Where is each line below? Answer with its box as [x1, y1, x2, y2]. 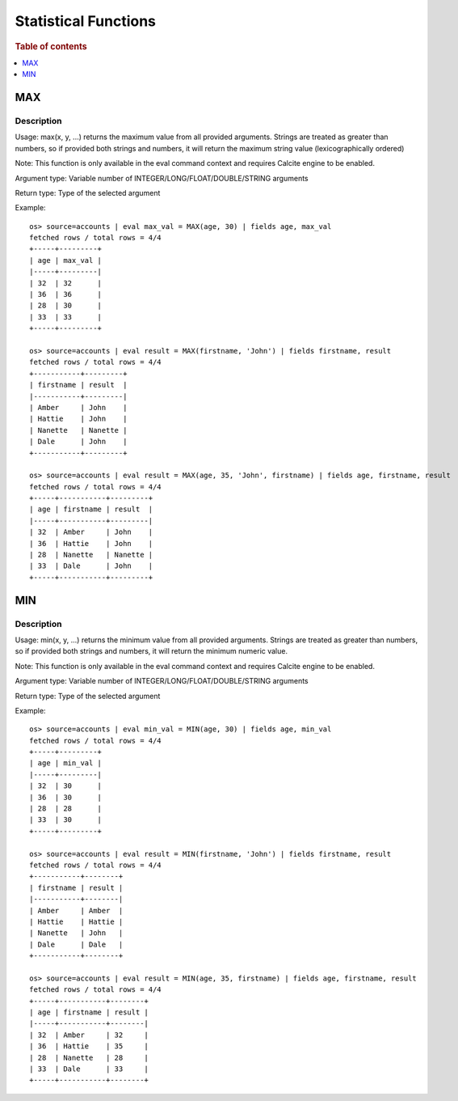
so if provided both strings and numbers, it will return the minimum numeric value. [15, 646, 288, 656]
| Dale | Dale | [29, 939, 124, 949]
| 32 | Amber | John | [29, 527, 153, 537]
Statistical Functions [15, 12, 157, 30]
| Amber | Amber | [29, 906, 124, 915]
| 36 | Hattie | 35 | [29, 1042, 149, 1051]
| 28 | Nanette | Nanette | [29, 550, 153, 560]
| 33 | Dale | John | [29, 561, 153, 570]
